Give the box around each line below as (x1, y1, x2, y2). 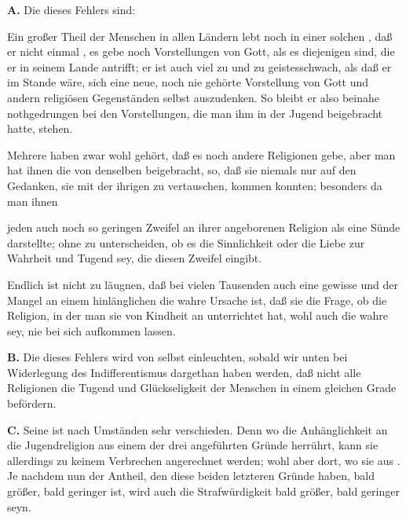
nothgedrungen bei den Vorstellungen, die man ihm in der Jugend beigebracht (7, 104, 383, 121)
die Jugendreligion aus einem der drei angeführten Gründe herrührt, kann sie (7, 437, 379, 453)
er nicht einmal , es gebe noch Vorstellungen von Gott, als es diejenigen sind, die (7, 43, 395, 60)
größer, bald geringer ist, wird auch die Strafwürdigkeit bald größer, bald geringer (7, 483, 400, 500)
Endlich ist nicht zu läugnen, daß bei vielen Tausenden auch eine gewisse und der (7, 276, 398, 292)
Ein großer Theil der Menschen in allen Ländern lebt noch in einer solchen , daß (7, 27, 393, 44)
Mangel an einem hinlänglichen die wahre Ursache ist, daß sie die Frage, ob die (7, 291, 387, 308)
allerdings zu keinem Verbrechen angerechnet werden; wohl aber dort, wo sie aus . (7, 452, 401, 468)
